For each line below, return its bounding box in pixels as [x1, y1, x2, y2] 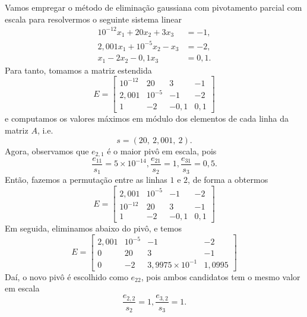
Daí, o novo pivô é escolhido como [5, 270, 128, 283]
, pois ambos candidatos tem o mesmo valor [141, 270, 300, 283]
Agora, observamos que [5, 144, 89, 157]
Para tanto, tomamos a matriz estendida [5, 64, 152, 76]
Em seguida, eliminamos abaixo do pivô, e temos [5, 222, 182, 234]
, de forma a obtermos [188, 173, 268, 186]
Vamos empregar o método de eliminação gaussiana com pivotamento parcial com [5, 1, 302, 13]
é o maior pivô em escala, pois [107, 144, 217, 157]
